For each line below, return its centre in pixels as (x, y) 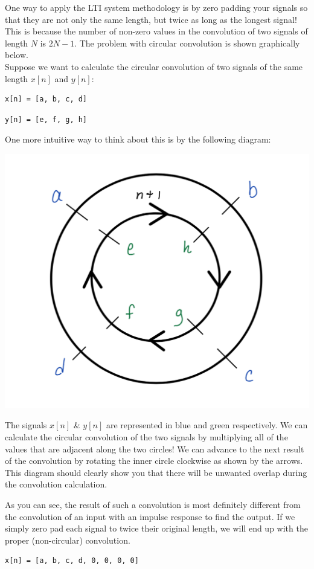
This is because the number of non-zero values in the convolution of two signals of (156, 31)
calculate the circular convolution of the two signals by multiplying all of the (146, 436)
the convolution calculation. (56, 484)
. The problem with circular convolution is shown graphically (187, 43)
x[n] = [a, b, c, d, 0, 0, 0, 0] (72, 561)
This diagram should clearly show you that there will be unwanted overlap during (156, 472)
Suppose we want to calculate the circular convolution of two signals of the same (154, 66)
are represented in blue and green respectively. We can (207, 425)
